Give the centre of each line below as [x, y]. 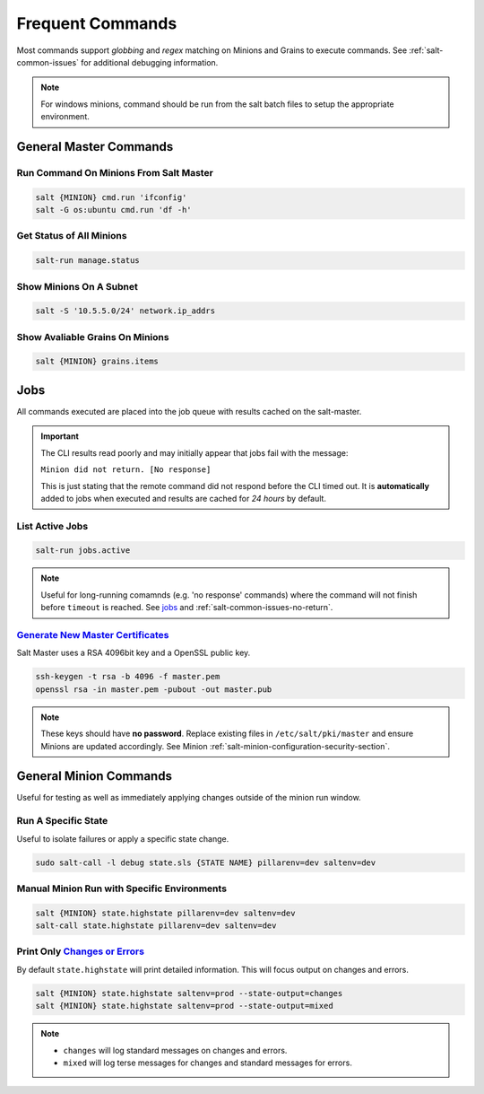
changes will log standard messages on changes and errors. [175, 1050]
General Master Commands [95, 147]
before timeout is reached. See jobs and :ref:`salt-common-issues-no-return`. [187, 608]
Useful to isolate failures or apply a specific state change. [123, 838]
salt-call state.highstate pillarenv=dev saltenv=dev [156, 926]
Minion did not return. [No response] [126, 470]
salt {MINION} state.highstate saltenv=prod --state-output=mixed [184, 1006]
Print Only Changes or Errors [81, 951]
